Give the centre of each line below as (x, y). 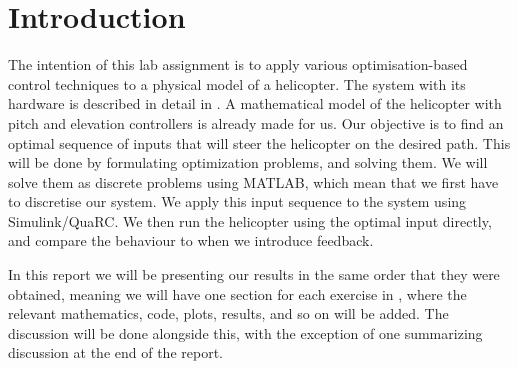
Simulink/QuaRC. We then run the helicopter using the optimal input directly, (250, 220)
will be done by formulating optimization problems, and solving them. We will (248, 162)
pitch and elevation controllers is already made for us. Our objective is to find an (256, 122)
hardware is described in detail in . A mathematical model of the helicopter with (255, 103)
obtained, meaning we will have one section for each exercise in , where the (237, 293)
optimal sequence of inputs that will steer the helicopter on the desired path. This (259, 142)
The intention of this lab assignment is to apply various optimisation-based (238, 64)
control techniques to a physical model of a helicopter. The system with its (237, 83)
